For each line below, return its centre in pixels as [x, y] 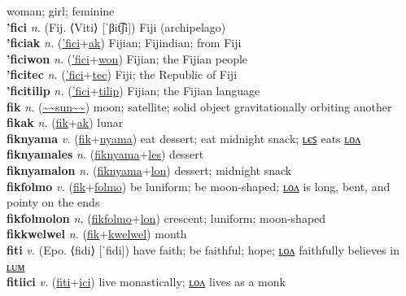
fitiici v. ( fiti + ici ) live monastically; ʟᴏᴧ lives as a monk [146, 282]
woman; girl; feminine [61, 11]
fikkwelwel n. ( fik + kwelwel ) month [97, 234]
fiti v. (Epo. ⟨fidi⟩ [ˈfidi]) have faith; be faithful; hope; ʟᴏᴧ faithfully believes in [203, 249]
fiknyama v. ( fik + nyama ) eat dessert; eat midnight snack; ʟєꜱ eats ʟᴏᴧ [184, 138]
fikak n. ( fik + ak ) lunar [65, 122]
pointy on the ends [53, 202]
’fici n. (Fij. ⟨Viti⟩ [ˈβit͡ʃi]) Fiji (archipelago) [116, 26]
